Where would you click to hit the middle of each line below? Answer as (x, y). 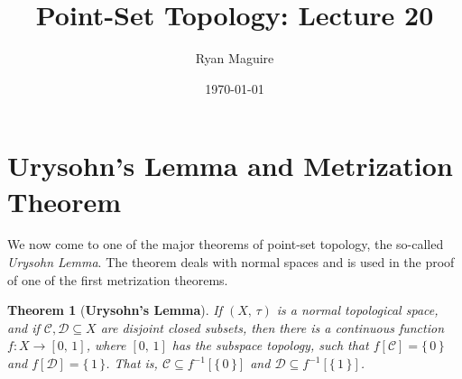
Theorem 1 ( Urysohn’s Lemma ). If (115, 310)
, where (106, 345)
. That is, (132, 363)
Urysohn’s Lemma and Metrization (230, 166)
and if (23, 327)
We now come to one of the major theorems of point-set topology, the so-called (226, 244)
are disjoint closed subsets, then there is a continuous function (273, 327)
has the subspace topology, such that (270, 345)
